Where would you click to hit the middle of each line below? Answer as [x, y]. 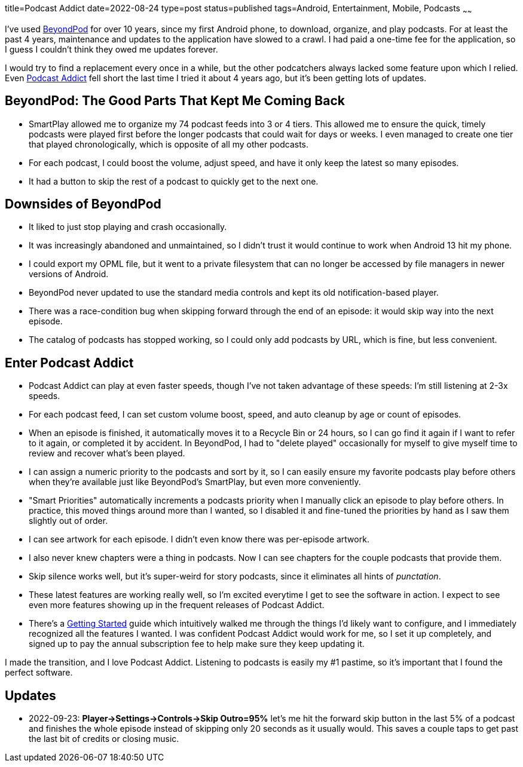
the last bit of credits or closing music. [104, 739]
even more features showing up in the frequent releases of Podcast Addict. [177, 605]
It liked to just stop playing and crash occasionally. [128, 227]
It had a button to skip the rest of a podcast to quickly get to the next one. [174, 181]
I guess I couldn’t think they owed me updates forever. [111, 49]
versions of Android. [69, 274]
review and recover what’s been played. [107, 453]
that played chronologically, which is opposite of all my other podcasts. [169, 144]
